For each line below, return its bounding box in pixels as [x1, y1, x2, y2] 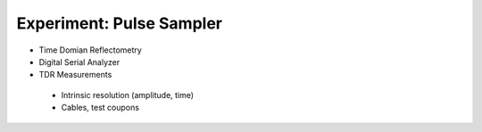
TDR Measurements [38, 70, 112, 80]
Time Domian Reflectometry [38, 45, 142, 55]
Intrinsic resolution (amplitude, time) [61, 89, 195, 100]
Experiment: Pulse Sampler [16, 13, 223, 33]
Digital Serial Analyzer [38, 56, 120, 67]
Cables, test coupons [61, 103, 140, 113]
